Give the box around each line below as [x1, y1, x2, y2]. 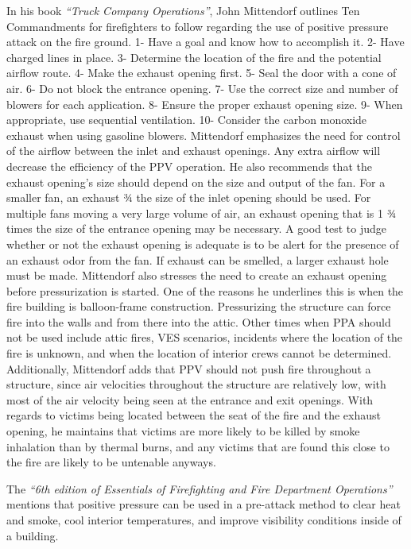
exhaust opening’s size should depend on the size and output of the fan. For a [6, 173, 386, 190]
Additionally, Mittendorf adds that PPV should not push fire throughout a [6, 360, 371, 377]
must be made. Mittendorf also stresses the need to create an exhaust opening [6, 267, 387, 284]
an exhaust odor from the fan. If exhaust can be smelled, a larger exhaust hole [6, 251, 389, 268]
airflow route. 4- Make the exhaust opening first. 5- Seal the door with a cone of [6, 64, 397, 81]
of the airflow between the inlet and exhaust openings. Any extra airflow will [6, 142, 381, 159]
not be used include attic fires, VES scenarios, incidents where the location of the [6, 329, 403, 346]
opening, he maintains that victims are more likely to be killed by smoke [6, 423, 360, 439]
